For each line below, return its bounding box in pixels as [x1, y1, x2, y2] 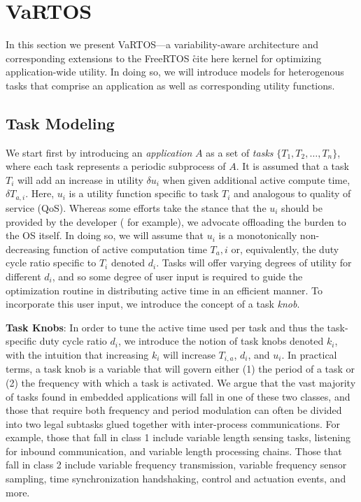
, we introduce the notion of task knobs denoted [118, 334, 324, 348]
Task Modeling [6, 112, 115, 134]
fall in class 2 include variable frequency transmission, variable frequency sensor [6, 457, 347, 472]
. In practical [281, 347, 337, 361]
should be [281, 200, 323, 215]
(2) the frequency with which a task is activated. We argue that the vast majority [6, 375, 356, 389]
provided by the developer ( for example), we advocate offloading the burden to [6, 214, 346, 229]
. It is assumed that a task [236, 159, 349, 173]
